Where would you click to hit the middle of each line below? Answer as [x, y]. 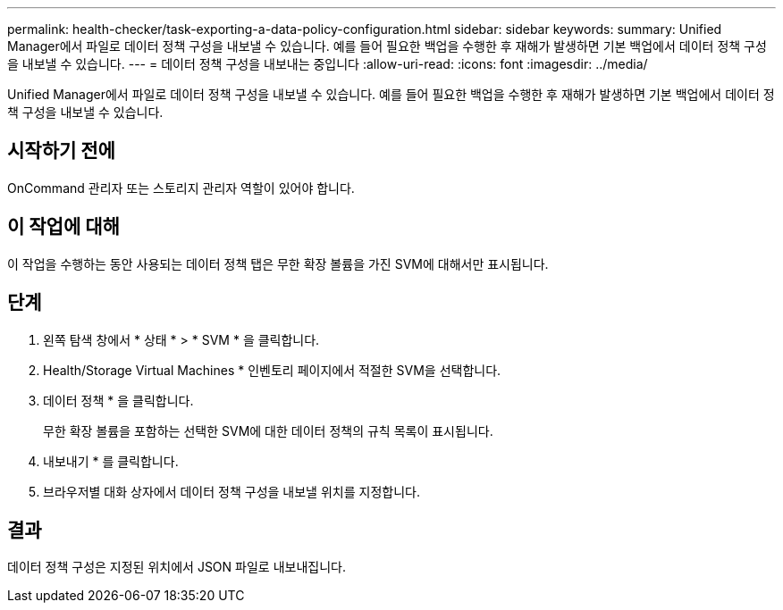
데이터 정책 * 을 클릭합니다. [118, 400]
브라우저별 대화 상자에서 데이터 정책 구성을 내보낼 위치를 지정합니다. [232, 491]
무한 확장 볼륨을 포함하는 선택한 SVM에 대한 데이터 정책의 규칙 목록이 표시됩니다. [268, 430]
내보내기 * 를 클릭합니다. [111, 461]
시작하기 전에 [61, 151]
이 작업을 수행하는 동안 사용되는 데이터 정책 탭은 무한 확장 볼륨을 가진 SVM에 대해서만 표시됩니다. [278, 263]
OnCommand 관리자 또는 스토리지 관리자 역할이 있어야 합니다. [181, 188]
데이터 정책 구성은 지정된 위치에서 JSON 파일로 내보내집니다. [177, 567]
